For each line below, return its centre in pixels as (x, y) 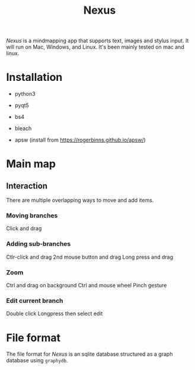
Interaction (27, 186)
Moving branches (32, 216)
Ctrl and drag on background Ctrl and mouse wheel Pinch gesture (87, 286)
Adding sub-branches (39, 244)
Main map (31, 164)
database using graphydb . (37, 360)
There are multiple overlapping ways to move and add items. (80, 200)
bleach (23, 128)
